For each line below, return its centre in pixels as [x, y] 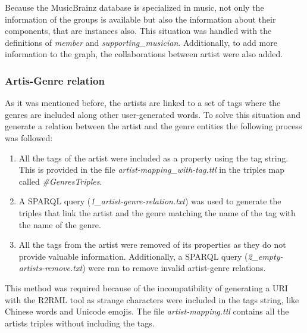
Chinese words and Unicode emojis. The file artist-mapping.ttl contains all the [147, 311]
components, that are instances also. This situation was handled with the [138, 31]
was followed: [29, 137]
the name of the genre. [60, 224]
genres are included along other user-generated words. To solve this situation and [153, 114]
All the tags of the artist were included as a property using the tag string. [153, 158]
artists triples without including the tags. [80, 323]
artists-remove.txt [51, 268]
